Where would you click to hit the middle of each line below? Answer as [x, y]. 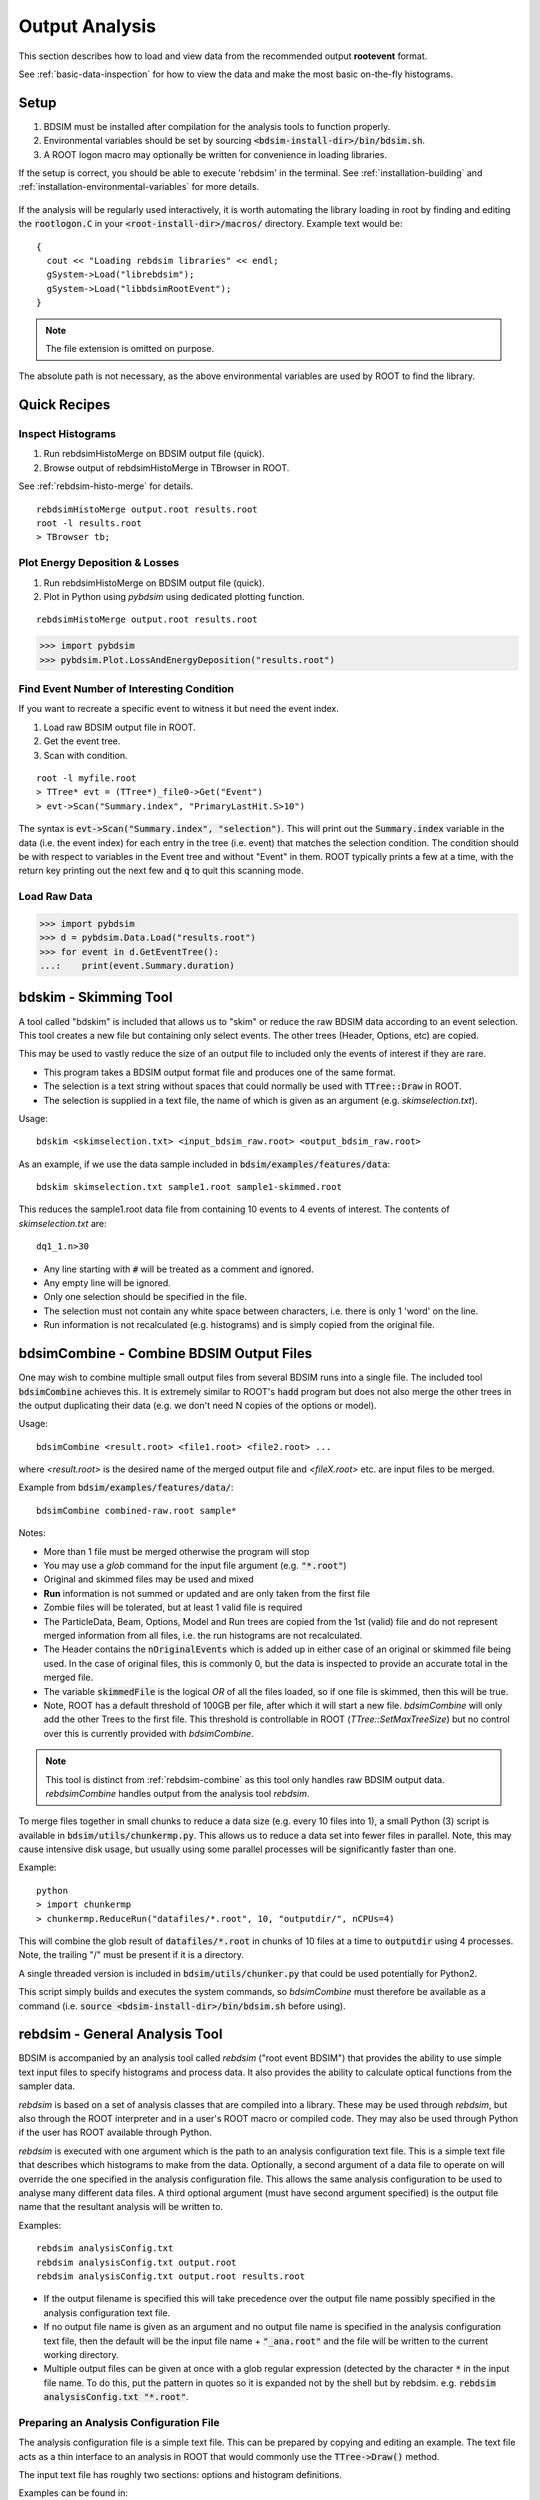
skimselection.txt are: [62, 1223]
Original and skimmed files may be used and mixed [148, 1579]
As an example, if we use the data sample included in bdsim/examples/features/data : [204, 1164]
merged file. [68, 1677]
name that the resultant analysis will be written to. [121, 2207]
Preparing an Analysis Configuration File [119, 2422]
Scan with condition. [86, 755]
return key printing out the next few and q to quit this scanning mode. [161, 871]
